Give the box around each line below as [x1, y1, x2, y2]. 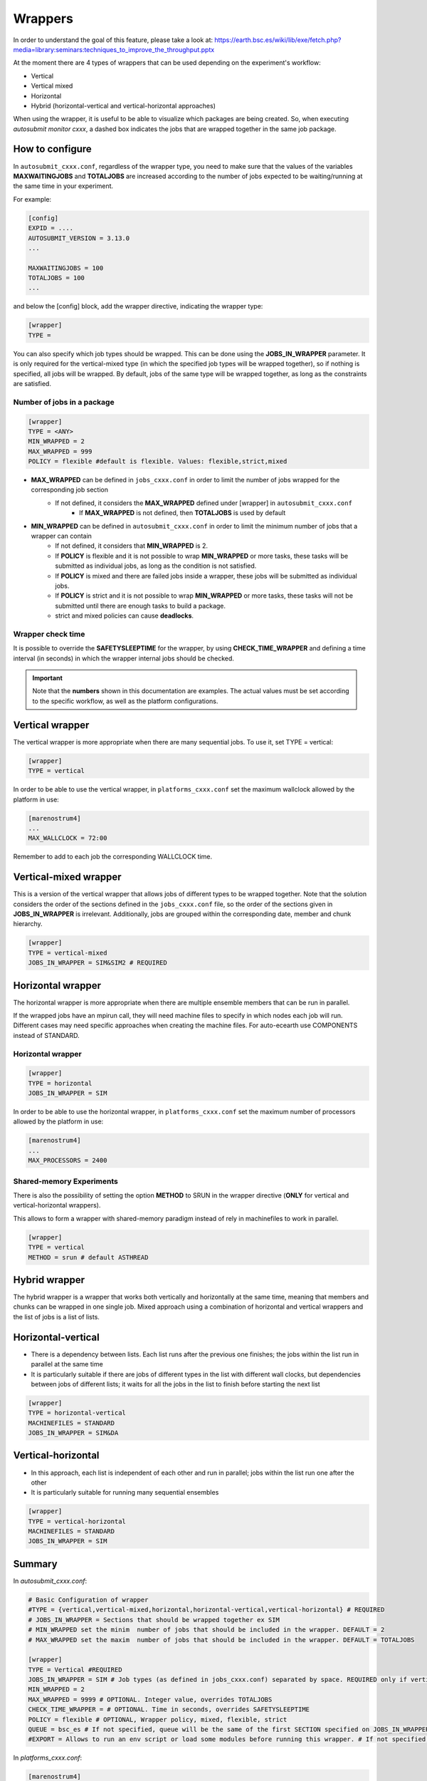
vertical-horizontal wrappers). [13, 1201, 101, 1210]
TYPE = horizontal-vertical [28, 1409, 126, 1417]
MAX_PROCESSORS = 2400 [28, 1156, 107, 1165]
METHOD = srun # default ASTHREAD [28, 1253, 149, 1261]
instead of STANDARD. [13, 1031, 80, 1039]
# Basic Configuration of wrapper [28, 1596, 149, 1604]
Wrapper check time [13, 629, 85, 639]
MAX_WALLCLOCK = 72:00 [28, 834, 107, 842]
